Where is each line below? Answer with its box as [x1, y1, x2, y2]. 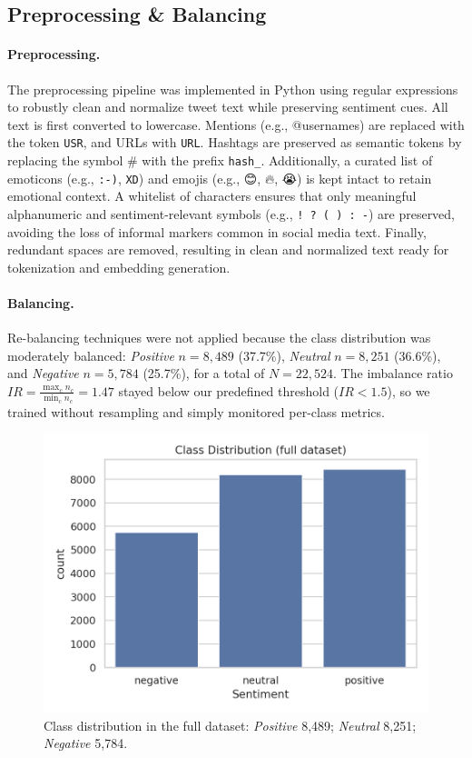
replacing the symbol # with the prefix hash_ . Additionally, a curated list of [7, 151, 433, 170]
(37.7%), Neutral [238, 345, 330, 364]
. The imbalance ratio [333, 364, 453, 383]
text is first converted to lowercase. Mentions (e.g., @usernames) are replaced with [7, 115, 465, 134]
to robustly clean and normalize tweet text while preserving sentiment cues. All [7, 97, 448, 116]
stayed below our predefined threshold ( [118, 381, 339, 400]
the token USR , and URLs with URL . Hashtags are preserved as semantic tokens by [7, 133, 462, 152]
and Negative [7, 364, 79, 383]
